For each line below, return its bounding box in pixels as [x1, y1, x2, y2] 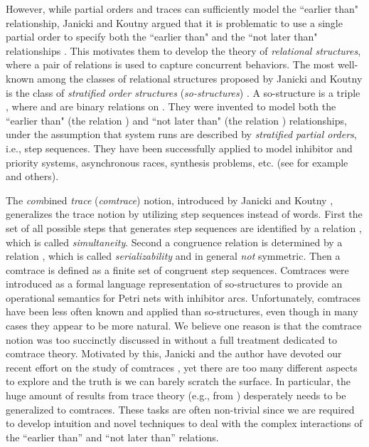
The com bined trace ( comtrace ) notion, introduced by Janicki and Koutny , [6, 192, 333, 207]
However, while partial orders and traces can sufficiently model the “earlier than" [6, 1, 359, 16]
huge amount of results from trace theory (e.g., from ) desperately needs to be [6, 388, 346, 403]
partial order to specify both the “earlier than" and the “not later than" [6, 29, 318, 44]
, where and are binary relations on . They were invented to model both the [6, 99, 336, 114]
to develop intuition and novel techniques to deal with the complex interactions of [6, 416, 363, 431]
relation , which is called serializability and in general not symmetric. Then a [6, 248, 341, 263]
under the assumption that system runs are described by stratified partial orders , [6, 127, 357, 142]
